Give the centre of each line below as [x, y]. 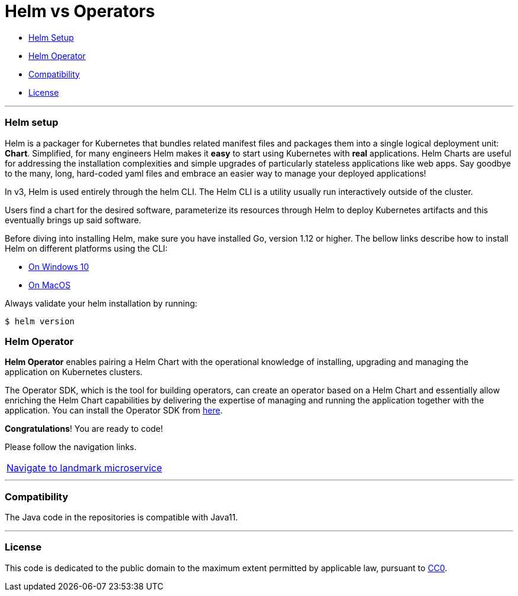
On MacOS [50, 285]
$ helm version [40, 321]
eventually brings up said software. [73, 220]
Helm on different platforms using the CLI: [86, 248]
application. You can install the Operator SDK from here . [114, 411]
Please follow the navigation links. [71, 447]
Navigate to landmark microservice [84, 468]
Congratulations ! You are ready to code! [84, 429]
